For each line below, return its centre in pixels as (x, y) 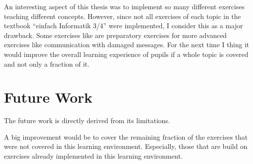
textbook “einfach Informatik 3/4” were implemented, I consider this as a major (124, 26)
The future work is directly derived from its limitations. (87, 120)
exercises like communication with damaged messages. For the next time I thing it (127, 45)
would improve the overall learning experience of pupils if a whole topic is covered (126, 54)
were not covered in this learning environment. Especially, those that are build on (126, 146)
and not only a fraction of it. (47, 64)
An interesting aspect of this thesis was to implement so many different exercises (124, 6)
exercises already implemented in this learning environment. (93, 156)
